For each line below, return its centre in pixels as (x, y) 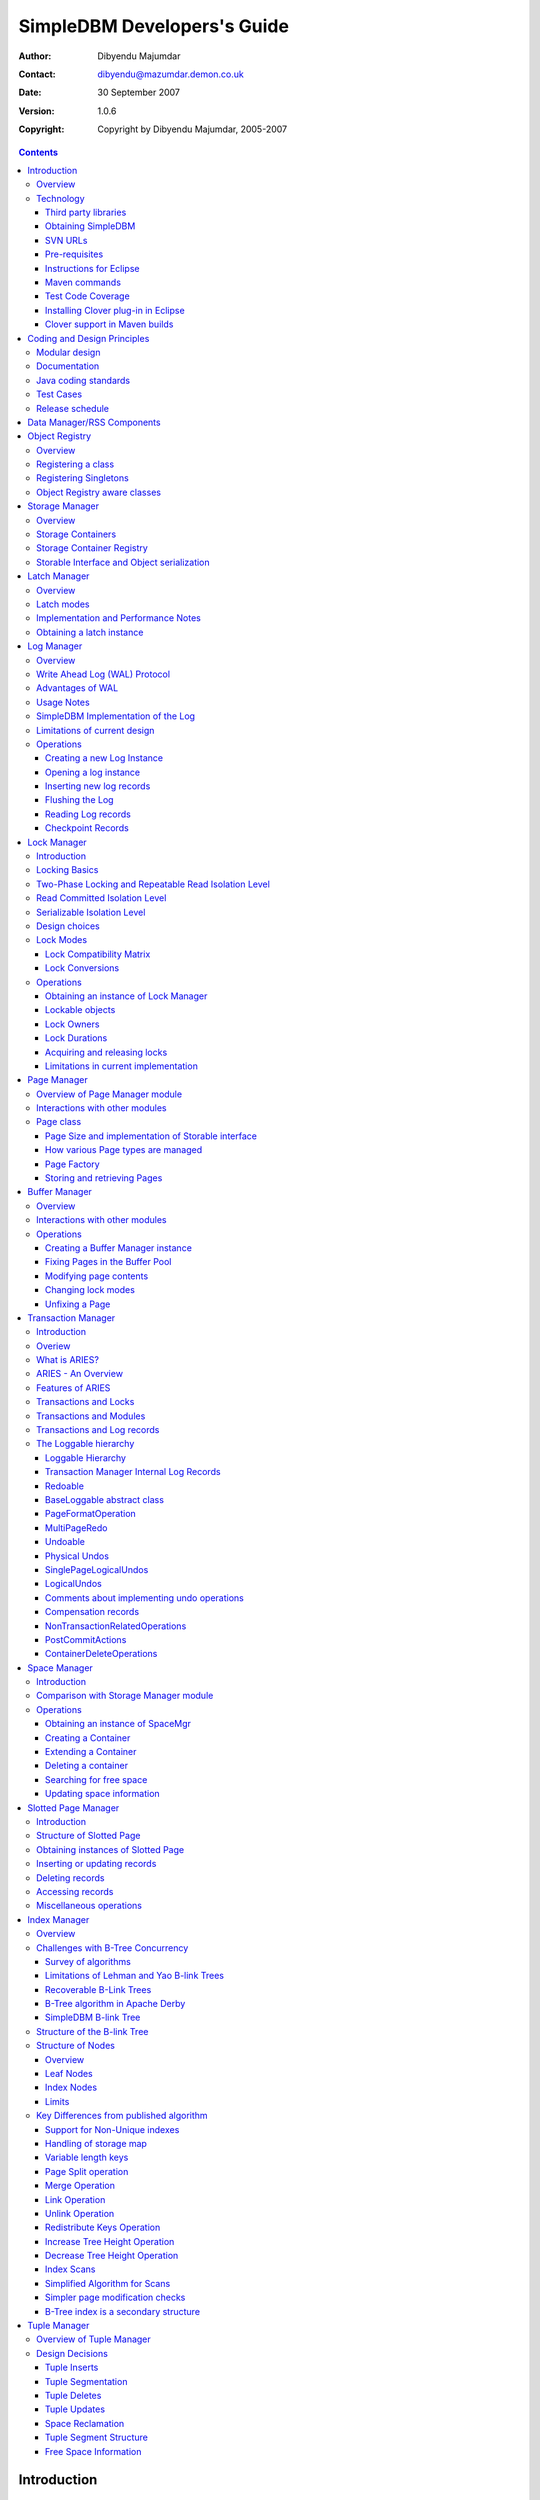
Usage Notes (63, 702)
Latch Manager (58, 576)
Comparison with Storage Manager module (125, 1696)
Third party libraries (86, 212)
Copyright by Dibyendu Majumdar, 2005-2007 (192, 129)
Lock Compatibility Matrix (98, 954)
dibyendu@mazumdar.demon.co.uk (171, 74)
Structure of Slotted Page (88, 1836)
